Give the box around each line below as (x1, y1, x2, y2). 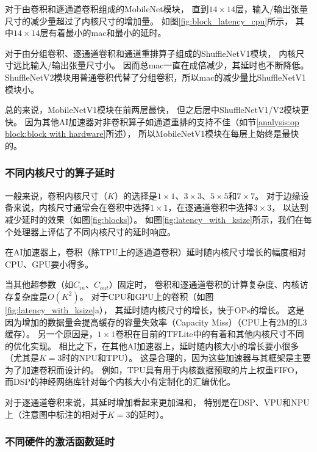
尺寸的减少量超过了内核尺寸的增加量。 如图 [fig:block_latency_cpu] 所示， (5, 14, 293, 27)
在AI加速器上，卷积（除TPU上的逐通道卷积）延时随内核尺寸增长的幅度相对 (5, 246, 306, 258)
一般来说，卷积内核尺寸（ (5, 189, 107, 202)
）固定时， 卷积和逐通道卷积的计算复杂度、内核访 (109, 278, 308, 291)
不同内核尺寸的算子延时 (5, 165, 115, 180)
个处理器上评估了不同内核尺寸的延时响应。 (5, 225, 176, 238)
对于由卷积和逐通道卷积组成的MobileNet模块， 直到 (5, 2, 209, 15)
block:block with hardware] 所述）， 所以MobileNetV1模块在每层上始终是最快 (5, 127, 299, 140)
